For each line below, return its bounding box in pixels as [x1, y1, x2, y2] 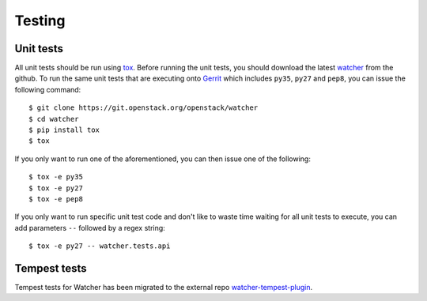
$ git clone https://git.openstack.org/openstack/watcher [28, 103, 259, 112]
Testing [14, 12, 66, 29]
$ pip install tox [28, 126, 100, 134]
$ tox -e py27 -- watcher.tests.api [28, 242, 171, 250]
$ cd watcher [28, 115, 79, 123]
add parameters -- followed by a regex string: [14, 223, 165, 232]
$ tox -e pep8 [28, 194, 83, 203]
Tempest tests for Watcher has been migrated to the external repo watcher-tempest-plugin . [14, 283, 313, 292]
